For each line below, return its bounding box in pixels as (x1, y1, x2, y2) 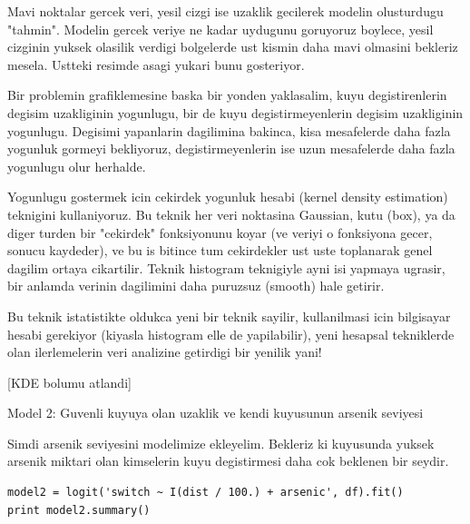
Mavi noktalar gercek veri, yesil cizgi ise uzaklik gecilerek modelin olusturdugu (7, 2, 444, 20)
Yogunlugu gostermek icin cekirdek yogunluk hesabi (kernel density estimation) (7, 187, 448, 206)
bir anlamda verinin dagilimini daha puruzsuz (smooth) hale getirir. (7, 276, 385, 295)
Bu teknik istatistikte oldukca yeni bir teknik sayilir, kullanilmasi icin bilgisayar (7, 306, 451, 325)
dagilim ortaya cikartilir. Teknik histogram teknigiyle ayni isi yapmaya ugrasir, (7, 258, 446, 277)
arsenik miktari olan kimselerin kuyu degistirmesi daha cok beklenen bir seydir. (7, 451, 449, 470)
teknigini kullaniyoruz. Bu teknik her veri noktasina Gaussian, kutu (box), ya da (7, 204, 455, 223)
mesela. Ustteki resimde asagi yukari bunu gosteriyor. (7, 54, 305, 74)
